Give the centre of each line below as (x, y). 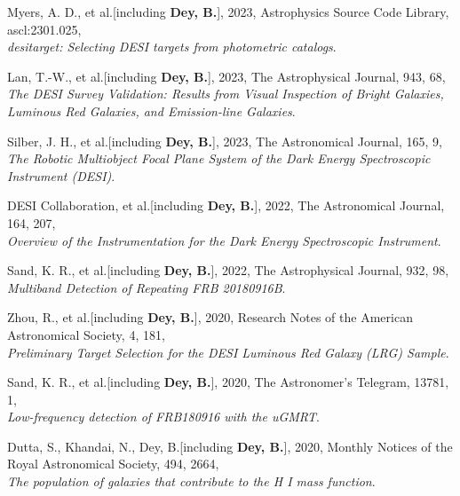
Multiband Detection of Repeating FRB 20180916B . (147, 287)
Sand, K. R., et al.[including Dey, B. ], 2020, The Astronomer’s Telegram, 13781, (228, 382)
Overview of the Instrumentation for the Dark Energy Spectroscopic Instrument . (224, 240)
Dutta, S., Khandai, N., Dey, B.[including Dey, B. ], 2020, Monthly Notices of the (230, 446)
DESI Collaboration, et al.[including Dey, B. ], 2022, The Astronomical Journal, (226, 205)
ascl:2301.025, (44, 29)
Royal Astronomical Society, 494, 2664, (113, 464)
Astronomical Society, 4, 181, (86, 334)
